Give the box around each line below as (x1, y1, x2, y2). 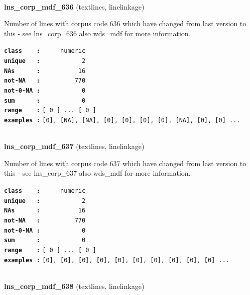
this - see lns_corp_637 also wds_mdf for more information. (4, 168, 191, 178)
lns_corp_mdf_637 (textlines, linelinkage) (4, 141, 145, 152)
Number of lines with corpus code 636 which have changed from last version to (4, 18, 246, 29)
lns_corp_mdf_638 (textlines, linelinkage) (4, 280, 145, 291)
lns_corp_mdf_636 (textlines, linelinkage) (4, 1, 145, 12)
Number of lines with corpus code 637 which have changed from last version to (4, 158, 246, 168)
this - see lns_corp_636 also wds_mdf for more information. (4, 28, 191, 38)
